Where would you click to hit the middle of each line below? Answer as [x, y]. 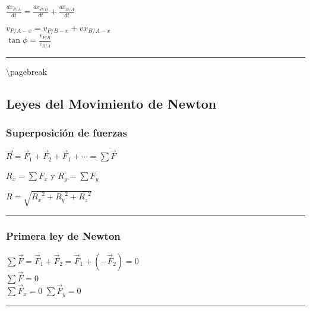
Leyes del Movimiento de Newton [111, 103]
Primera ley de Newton [63, 236]
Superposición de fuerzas [67, 132]
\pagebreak [26, 71]
